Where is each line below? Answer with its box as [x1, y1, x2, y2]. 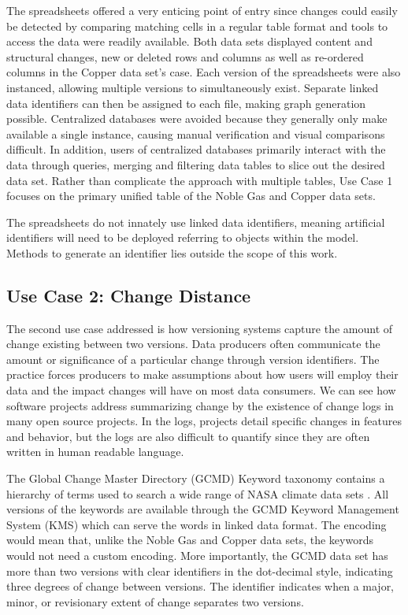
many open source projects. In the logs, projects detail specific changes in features [6, 413, 402, 429]
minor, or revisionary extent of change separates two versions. [6, 593, 304, 609]
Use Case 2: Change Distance [6, 283, 251, 307]
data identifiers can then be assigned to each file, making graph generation [6, 94, 366, 111]
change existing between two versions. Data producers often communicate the [6, 335, 380, 352]
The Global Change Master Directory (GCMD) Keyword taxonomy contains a [6, 470, 385, 487]
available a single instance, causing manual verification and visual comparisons [6, 125, 385, 142]
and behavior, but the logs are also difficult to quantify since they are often [6, 428, 370, 444]
